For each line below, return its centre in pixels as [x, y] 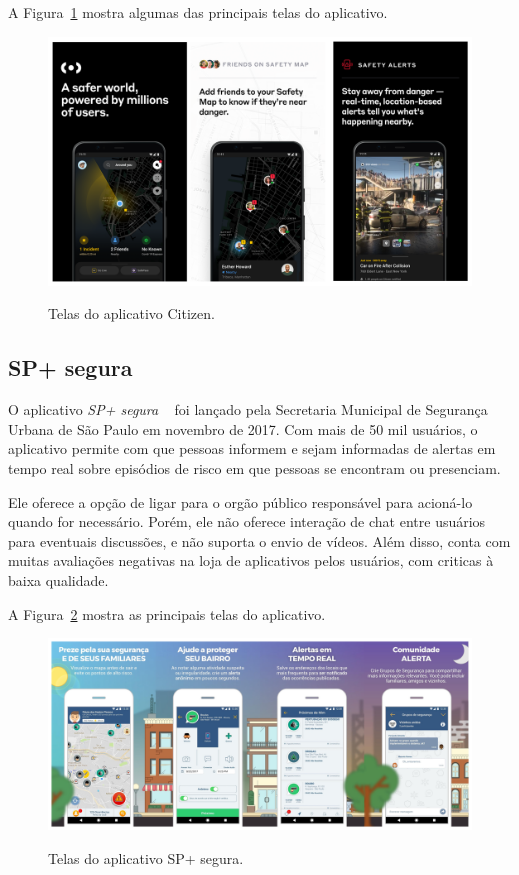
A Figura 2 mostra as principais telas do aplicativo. [167, 613]
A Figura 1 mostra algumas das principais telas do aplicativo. [198, 12]
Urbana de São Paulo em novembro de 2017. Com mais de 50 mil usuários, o [243, 428]
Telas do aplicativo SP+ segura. [146, 857]
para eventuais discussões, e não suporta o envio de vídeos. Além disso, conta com [259, 540]
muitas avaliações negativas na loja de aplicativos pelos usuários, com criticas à [251, 560]
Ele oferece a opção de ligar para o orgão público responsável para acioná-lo [240, 501]
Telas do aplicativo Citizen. [131, 313]
